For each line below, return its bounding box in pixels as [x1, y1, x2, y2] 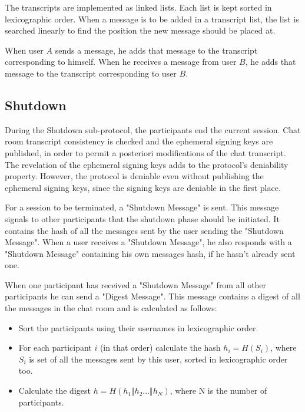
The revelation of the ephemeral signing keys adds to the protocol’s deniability [5, 158, 289, 170]
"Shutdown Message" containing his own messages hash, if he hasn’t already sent [5, 247, 296, 259]
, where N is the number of [170, 384, 267, 397]
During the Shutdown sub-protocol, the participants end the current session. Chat [5, 123, 301, 136]
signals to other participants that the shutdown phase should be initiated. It [5, 212, 280, 225]
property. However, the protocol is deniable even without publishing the [5, 170, 264, 182]
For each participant [18, 341, 92, 354]
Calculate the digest [18, 384, 91, 397]
